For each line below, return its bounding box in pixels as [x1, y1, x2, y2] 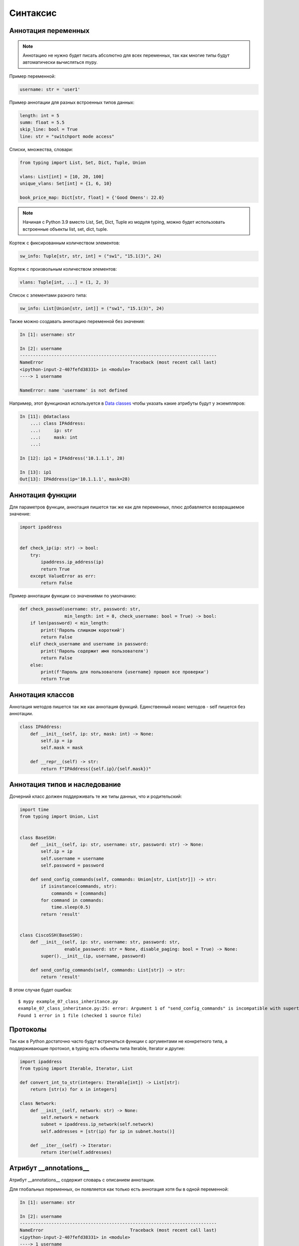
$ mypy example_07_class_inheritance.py [18, 998, 118, 1004]
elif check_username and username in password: [30, 641, 149, 647]
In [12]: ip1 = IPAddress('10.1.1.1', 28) [19, 456, 125, 461]
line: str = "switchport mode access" [19, 134, 115, 139]
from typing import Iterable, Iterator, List [19, 1066, 133, 1072]
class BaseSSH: [19, 835, 57, 840]
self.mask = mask [40, 745, 83, 751]
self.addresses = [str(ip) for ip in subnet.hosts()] [40, 1128, 175, 1134]
